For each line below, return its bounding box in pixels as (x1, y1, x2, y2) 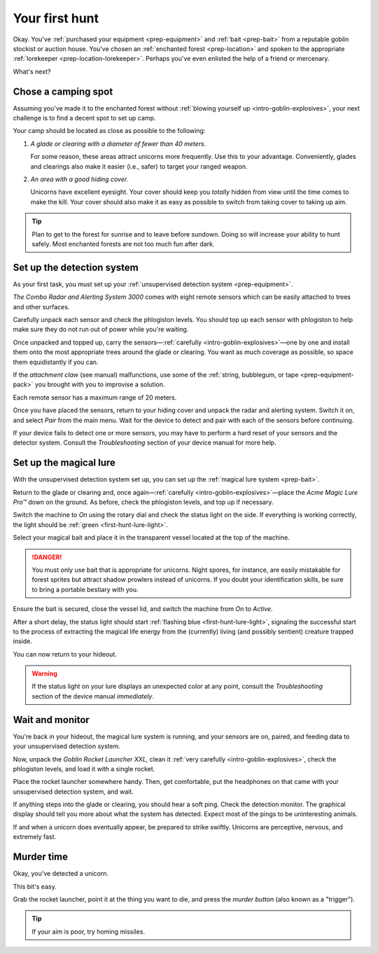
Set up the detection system (13, 261, 139, 273)
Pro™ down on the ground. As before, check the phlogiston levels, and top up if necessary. (13, 498, 274, 506)
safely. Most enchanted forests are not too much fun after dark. (31, 239, 215, 248)
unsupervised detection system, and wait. (13, 787, 134, 796)
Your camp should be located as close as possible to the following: (13, 127, 206, 135)
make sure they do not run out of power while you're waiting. (13, 325, 189, 334)
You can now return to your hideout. (13, 650, 117, 658)
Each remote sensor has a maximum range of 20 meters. (13, 393, 177, 402)
